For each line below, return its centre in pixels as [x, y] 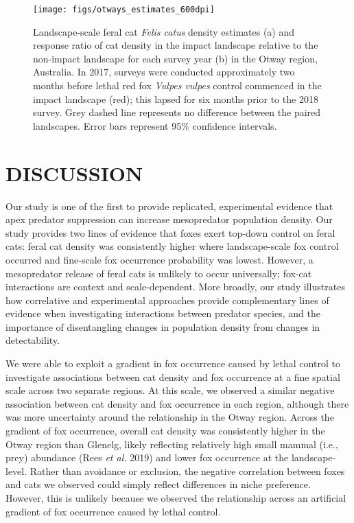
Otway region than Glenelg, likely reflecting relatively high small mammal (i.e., [172, 444]
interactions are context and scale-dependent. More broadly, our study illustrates [175, 287]
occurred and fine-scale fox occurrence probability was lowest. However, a [160, 259]
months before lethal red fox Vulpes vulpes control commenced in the [177, 85]
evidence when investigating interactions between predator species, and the [163, 313]
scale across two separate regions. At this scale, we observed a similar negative [170, 390]
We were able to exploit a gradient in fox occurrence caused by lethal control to [173, 363]
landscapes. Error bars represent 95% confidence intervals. [155, 125]
